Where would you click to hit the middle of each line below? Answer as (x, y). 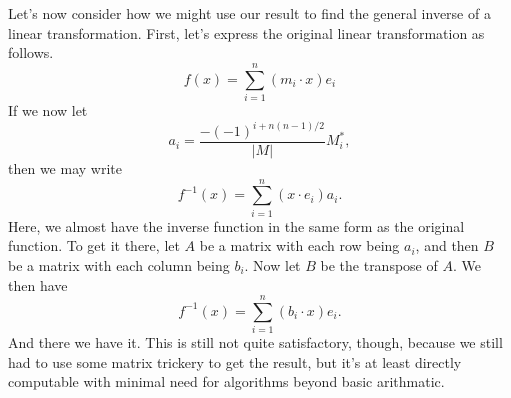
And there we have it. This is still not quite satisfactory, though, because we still (255, 342)
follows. (31, 52)
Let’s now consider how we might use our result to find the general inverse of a (249, 13)
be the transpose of (379, 264)
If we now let (48, 109)
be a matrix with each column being (119, 264)
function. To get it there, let (94, 245)
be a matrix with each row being (299, 245)
